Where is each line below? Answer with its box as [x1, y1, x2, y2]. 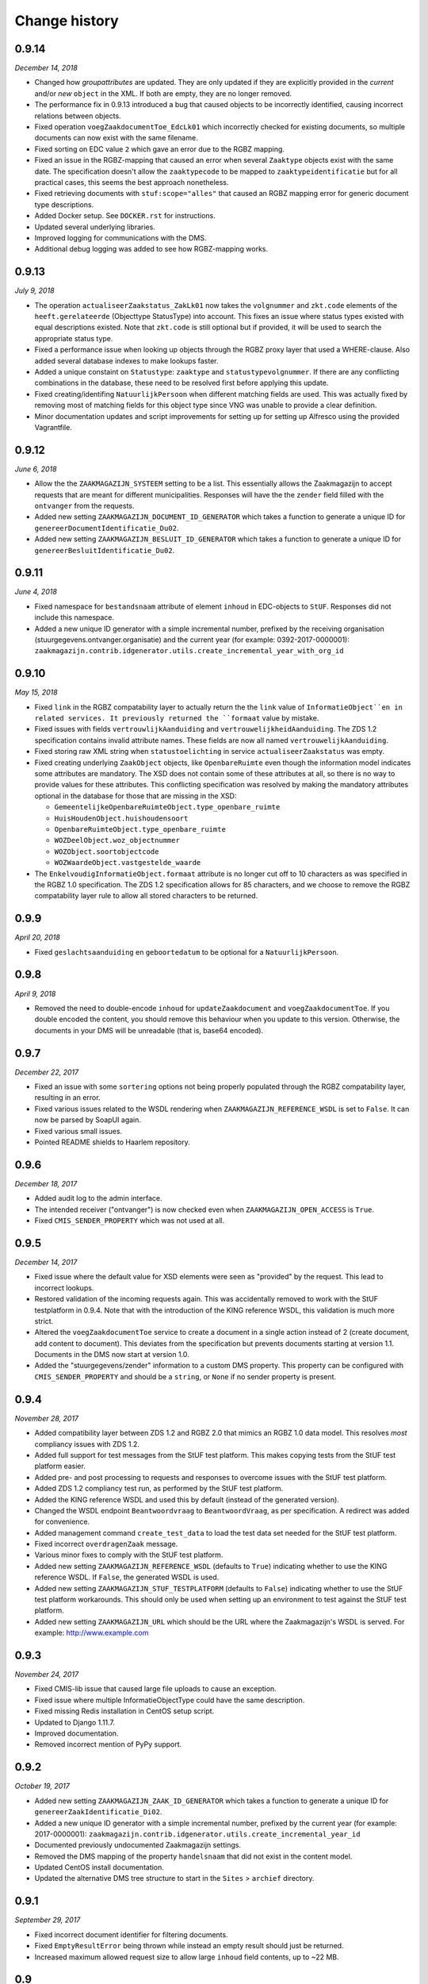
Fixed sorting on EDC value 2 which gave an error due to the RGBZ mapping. [34, 144, 285, 154]
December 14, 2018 [14, 63, 78, 73]
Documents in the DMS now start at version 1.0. [34, 1350, 189, 1359]
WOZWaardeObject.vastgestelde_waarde [54, 858, 201, 867]
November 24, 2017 [14, 1670, 79, 1679]
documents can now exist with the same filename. [34, 133, 198, 143]
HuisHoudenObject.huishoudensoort [54, 813, 189, 823]
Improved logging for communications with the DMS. [34, 233, 207, 242]
